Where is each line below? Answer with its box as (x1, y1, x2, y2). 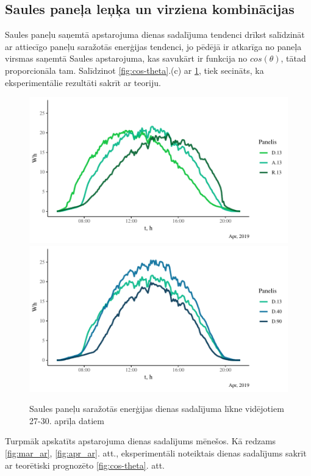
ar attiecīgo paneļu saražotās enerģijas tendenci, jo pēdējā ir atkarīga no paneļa (5, 40, 302, 52)
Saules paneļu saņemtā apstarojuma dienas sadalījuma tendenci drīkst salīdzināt (5, 28, 305, 41)
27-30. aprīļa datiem (29, 414, 104, 427)
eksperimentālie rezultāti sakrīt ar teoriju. (5, 76, 161, 88)
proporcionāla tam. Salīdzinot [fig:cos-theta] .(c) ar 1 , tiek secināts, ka (5, 63, 264, 76)
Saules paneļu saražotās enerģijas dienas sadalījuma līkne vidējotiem (29, 402, 284, 415)
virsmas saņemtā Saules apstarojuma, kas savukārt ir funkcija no (5, 52, 248, 65)
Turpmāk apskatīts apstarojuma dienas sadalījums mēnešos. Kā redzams (5, 435, 276, 447)
